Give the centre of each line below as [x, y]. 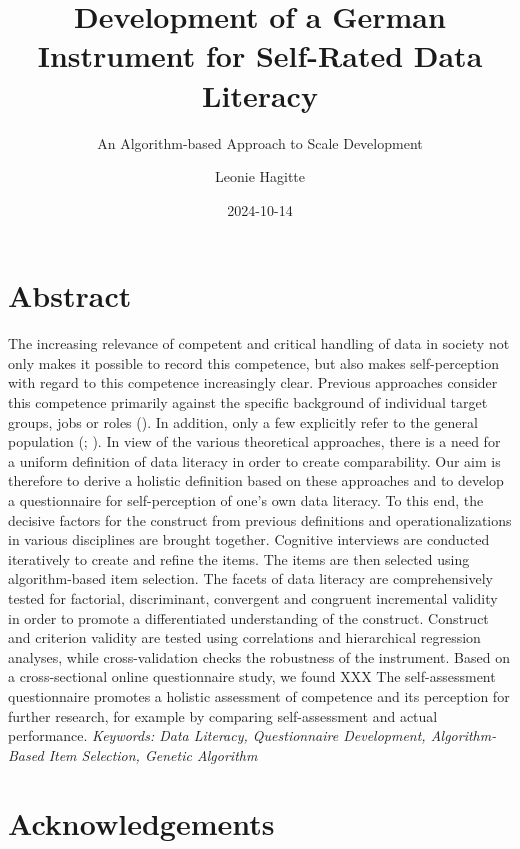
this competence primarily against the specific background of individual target [248, 402]
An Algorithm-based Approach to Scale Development [260, 142]
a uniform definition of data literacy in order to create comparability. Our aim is [254, 460]
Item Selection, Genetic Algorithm [153, 754]
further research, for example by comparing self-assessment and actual [223, 715]
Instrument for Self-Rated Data [260, 55]
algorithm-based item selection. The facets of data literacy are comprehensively [250, 578]
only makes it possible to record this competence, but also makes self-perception [253, 362]
